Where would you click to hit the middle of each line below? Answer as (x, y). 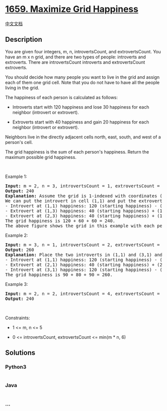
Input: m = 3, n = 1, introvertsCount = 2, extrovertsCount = (83, 245)
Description (24, 40)
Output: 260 (20, 250)
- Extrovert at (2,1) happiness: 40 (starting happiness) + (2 (84, 265)
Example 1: (16, 176)
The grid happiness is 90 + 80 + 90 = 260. (59, 274)
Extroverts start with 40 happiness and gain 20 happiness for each (81, 122)
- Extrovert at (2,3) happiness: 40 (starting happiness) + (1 (84, 216)
